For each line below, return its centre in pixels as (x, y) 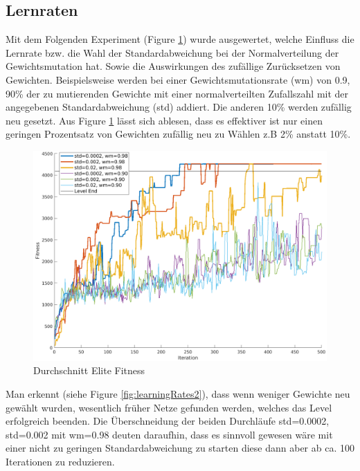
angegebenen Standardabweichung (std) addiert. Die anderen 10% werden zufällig (179, 107)
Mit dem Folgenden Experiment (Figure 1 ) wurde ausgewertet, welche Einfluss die (180, 39)
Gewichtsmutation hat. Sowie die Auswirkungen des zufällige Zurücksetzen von (173, 66)
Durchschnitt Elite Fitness (89, 370)
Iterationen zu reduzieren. (60, 462)
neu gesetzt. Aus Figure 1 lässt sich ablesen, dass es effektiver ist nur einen (164, 120)
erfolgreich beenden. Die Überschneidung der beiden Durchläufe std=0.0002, (168, 421)
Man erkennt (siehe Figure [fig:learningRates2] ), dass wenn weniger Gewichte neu (178, 394)
